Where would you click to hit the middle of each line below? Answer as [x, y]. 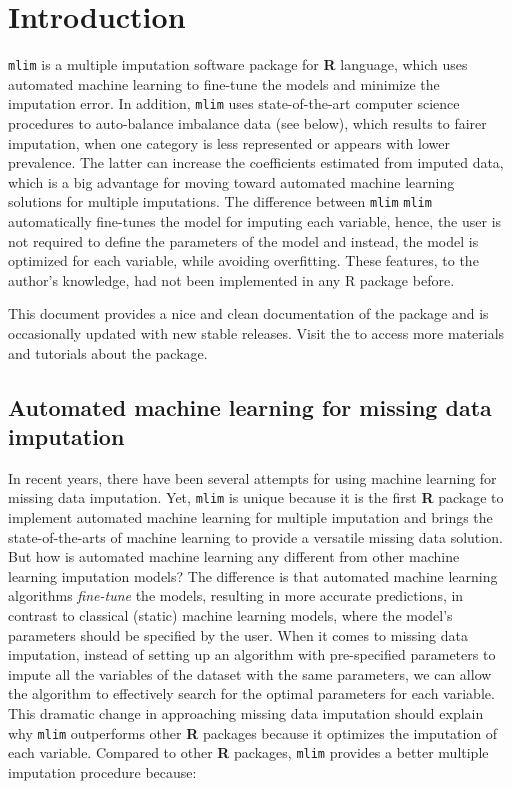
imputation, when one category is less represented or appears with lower [229, 142]
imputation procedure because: [102, 771]
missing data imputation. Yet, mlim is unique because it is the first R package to [256, 497]
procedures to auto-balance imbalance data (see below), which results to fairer [247, 123]
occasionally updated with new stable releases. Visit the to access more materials [256, 333]
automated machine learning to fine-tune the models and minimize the [224, 83]
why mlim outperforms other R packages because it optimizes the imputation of [253, 732]
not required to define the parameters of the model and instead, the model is [243, 240]
